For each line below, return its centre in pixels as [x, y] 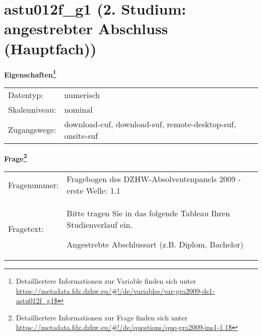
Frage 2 [16, 157]
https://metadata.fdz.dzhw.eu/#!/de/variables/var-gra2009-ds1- [115, 290]
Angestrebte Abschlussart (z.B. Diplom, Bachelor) [155, 244]
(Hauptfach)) [50, 48]
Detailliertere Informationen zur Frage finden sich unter [102, 317]
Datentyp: [26, 95]
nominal [78, 109]
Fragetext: [26, 229]
